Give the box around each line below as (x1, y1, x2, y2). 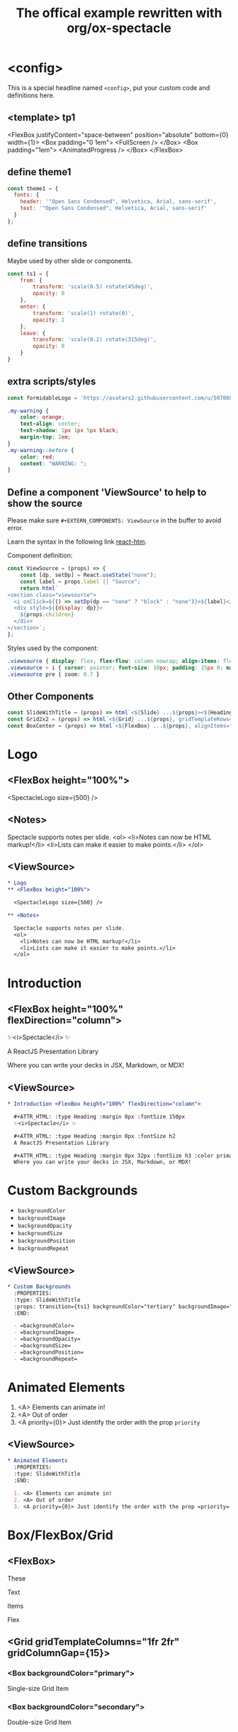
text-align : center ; (20, 420, 81, 427)
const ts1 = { (7, 270, 50, 278)
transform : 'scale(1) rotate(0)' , (33, 309, 135, 317)
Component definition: (7, 552, 73, 560)
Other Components (7, 690, 94, 702)
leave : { (20, 329, 46, 336)
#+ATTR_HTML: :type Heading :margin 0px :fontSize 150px (13, 1113, 186, 1120)
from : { (20, 277, 42, 284)
